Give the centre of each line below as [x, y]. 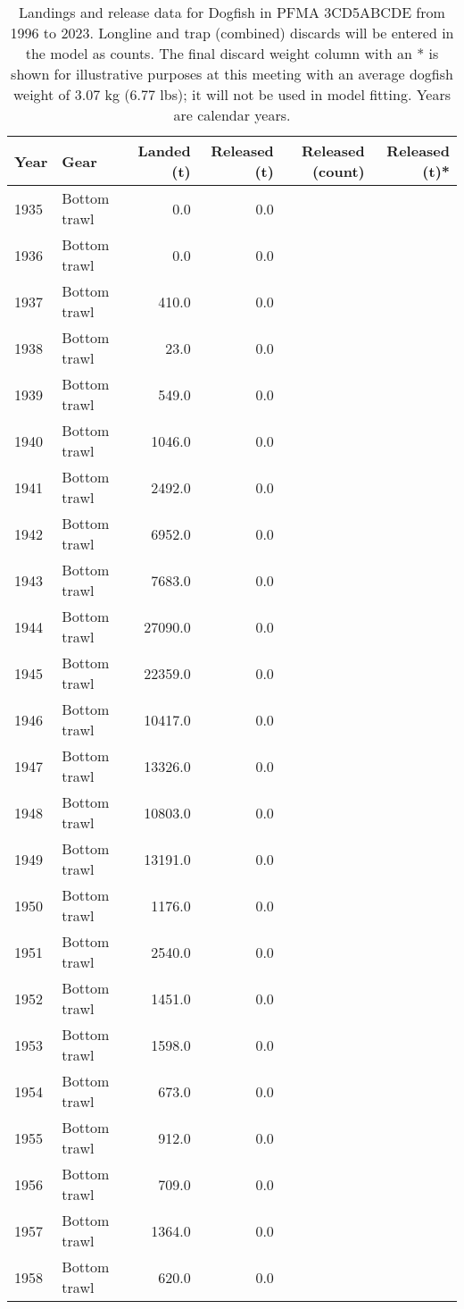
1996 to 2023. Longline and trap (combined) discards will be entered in [232, 33]
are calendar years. [232, 115]
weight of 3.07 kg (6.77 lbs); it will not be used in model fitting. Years [232, 94]
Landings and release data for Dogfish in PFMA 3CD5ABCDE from [232, 12]
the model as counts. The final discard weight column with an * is [232, 53]
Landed [164, 151]
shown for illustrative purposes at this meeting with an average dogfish [232, 74]
